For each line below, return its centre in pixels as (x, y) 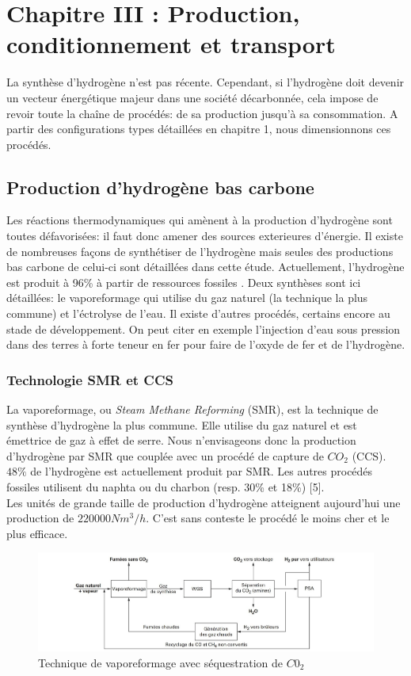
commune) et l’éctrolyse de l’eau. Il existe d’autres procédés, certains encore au (198, 313)
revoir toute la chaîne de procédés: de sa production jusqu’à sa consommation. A (202, 113)
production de (40, 518)
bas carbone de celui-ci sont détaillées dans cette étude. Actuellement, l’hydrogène (205, 267)
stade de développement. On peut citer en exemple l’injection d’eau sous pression (204, 328)
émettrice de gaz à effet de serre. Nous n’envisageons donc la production (181, 440)
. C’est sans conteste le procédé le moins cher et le (268, 518)
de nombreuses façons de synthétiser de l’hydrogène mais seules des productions (200, 251)
